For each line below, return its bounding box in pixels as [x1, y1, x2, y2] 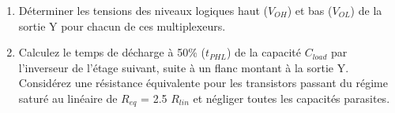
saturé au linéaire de [18, 89, 118, 106]
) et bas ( [287, 2, 333, 18]
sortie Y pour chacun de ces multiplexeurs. [18, 17, 226, 34]
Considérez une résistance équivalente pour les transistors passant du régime [18, 75, 388, 91]
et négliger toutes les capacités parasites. [193, 89, 390, 106]
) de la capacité [226, 44, 301, 60]
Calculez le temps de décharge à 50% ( [18, 44, 205, 60]
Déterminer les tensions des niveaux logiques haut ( [18, 2, 269, 18]
